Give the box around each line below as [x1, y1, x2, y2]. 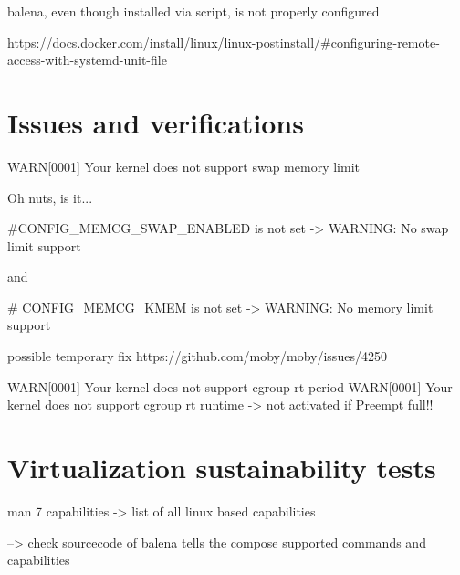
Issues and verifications [7, 103, 304, 141]
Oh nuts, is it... [7, 187, 93, 207]
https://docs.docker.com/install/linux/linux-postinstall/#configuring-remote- [7, 32, 440, 51]
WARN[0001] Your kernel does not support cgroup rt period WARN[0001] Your [7, 377, 453, 396]
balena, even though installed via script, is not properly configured [7, 2, 380, 20]
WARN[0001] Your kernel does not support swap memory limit [7, 156, 360, 176]
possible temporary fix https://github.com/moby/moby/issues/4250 [7, 346, 387, 366]
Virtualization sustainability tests [7, 449, 436, 486]
